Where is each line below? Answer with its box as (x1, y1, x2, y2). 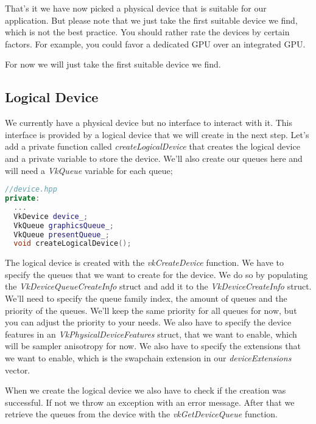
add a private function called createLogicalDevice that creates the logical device (5, 140, 300, 153)
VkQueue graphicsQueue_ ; (13, 221, 114, 230)
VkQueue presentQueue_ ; (13, 230, 110, 239)
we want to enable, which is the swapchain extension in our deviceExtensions (5, 352, 292, 364)
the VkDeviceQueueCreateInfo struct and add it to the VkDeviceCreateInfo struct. (5, 280, 312, 293)
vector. (5, 363, 30, 376)
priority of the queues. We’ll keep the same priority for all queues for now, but (5, 304, 297, 316)
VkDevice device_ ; (13, 212, 88, 221)
